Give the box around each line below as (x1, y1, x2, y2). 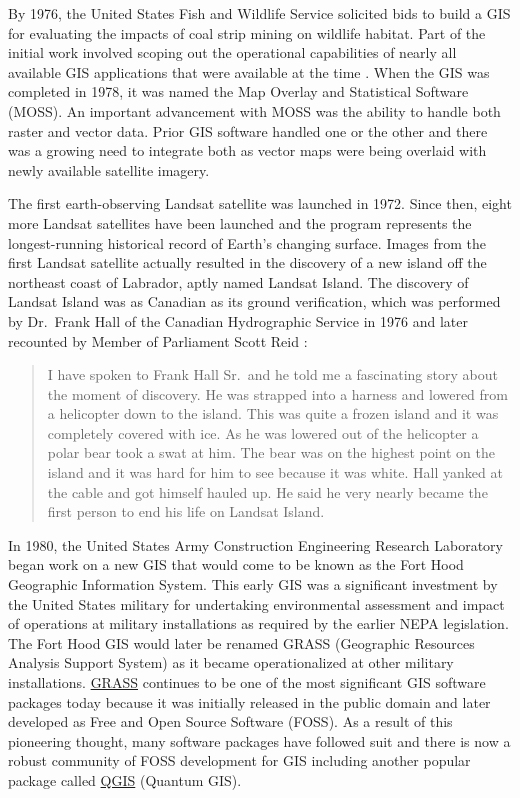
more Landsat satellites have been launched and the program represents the (8, 212, 472, 233)
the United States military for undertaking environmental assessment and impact (8, 593, 505, 614)
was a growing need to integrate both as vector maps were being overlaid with (8, 140, 487, 161)
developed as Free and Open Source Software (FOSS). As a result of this (8, 711, 453, 732)
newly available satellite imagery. (8, 159, 210, 180)
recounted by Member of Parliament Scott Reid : (8, 330, 308, 351)
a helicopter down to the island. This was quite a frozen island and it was (47, 403, 499, 424)
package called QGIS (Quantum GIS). (8, 769, 242, 790)
